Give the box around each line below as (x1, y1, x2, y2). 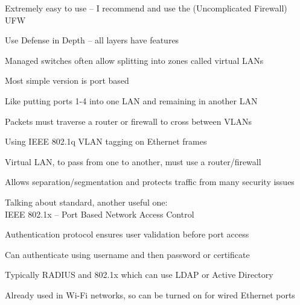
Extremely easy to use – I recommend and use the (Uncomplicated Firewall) (5, 2, 287, 14)
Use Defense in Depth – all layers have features (5, 34, 179, 46)
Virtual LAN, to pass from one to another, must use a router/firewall (5, 155, 261, 168)
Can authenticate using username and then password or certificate (5, 248, 250, 260)
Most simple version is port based (5, 74, 129, 87)
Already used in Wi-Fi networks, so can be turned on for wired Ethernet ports (5, 288, 295, 301)
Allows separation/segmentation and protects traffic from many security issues (5, 175, 295, 188)
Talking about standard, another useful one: (5, 195, 168, 208)
